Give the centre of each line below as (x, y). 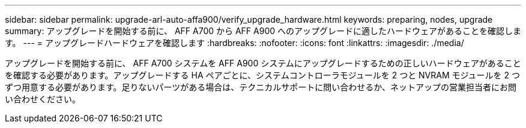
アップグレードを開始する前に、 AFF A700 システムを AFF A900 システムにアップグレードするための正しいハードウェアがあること (263, 63)
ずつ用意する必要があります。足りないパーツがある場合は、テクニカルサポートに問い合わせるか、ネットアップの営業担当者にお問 (261, 87)
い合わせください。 (43, 99)
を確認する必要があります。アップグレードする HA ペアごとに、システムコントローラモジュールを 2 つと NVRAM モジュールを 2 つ (262, 75)
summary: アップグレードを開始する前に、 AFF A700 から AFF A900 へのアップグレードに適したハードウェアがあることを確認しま (263, 31)
